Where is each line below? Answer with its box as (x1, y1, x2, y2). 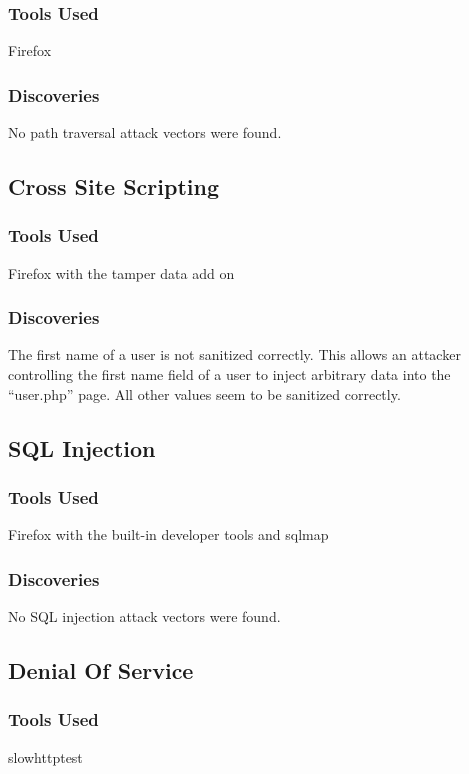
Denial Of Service (8, 655, 194, 686)
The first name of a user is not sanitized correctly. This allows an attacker (8, 344, 461, 365)
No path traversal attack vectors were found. (8, 122, 282, 143)
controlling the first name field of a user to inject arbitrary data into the (8, 364, 451, 385)
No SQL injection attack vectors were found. (8, 606, 281, 627)
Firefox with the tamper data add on (8, 262, 235, 283)
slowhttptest (8, 746, 83, 767)
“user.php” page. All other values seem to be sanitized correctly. (8, 383, 401, 404)
